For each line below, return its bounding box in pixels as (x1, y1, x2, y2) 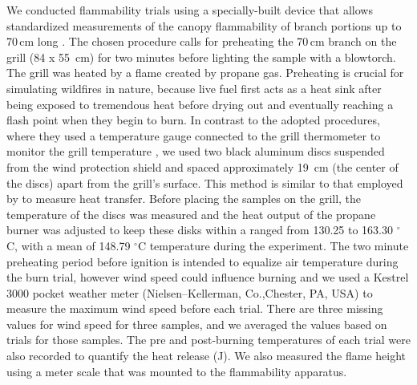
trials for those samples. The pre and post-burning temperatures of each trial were (6, 331, 411, 348)
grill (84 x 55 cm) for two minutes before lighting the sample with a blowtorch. (6, 48, 396, 65)
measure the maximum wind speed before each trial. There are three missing (6, 300, 383, 317)
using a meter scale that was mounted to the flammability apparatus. (6, 363, 347, 379)
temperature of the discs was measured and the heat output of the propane (6, 205, 376, 222)
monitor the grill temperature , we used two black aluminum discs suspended (6, 143, 385, 160)
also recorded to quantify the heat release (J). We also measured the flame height (6, 347, 407, 364)
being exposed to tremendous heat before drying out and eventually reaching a (6, 95, 394, 112)
